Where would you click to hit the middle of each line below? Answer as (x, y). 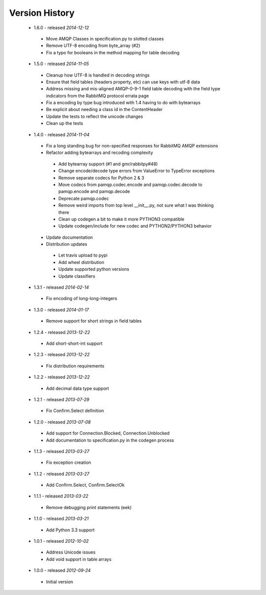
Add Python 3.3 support (70, 530)
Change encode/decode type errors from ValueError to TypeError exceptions (136, 171)
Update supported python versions (94, 269)
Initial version (60, 582)
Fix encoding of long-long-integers (82, 298)
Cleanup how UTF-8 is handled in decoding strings (98, 75)
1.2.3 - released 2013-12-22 (62, 355)
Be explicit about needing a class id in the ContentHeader (104, 110)
